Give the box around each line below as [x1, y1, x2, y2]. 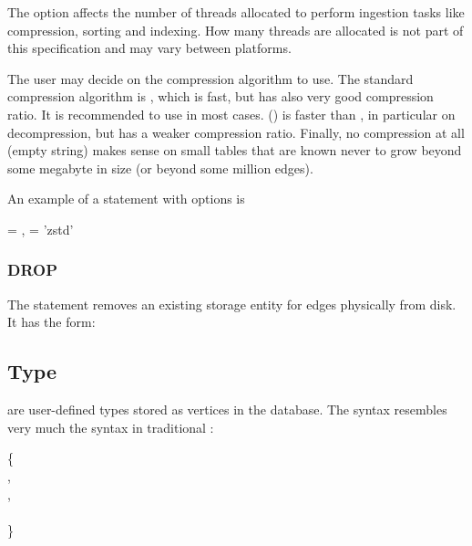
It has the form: [7, 312, 96, 331]
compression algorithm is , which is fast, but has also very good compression [7, 87, 434, 106]
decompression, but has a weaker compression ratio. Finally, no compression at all [7, 122, 465, 142]
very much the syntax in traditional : [7, 417, 214, 436]
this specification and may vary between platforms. [7, 38, 292, 58]
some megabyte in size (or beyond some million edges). [7, 158, 313, 177]
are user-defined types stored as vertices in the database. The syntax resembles [7, 400, 447, 419]
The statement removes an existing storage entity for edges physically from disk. [7, 294, 457, 313]
